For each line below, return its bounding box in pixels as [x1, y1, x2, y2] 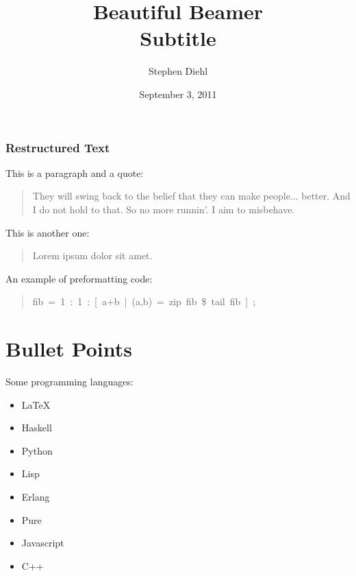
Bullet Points [5, 335, 133, 363]
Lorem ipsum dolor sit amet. [32, 248, 153, 263]
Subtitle [140, 24, 216, 52]
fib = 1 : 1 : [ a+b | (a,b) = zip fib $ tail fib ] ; [32, 294, 256, 309]
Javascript [21, 536, 64, 550]
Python [21, 443, 53, 457]
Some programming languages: [5, 374, 133, 389]
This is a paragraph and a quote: [5, 165, 144, 180]
